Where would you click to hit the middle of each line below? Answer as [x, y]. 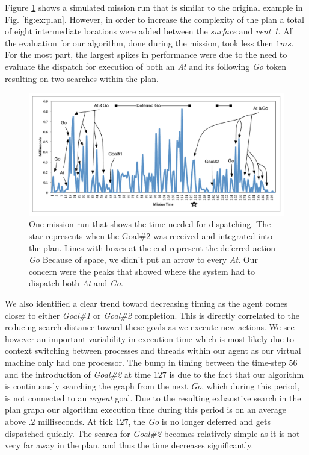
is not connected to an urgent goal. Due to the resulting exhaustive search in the [153, 397]
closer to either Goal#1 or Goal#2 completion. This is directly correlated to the [152, 315]
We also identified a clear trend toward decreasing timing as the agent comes [146, 303]
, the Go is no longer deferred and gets [199, 421]
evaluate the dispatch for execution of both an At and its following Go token [146, 66]
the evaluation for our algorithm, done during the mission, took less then [139, 42]
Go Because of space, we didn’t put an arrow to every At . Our [143, 259]
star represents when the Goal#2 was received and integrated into [151, 236]
